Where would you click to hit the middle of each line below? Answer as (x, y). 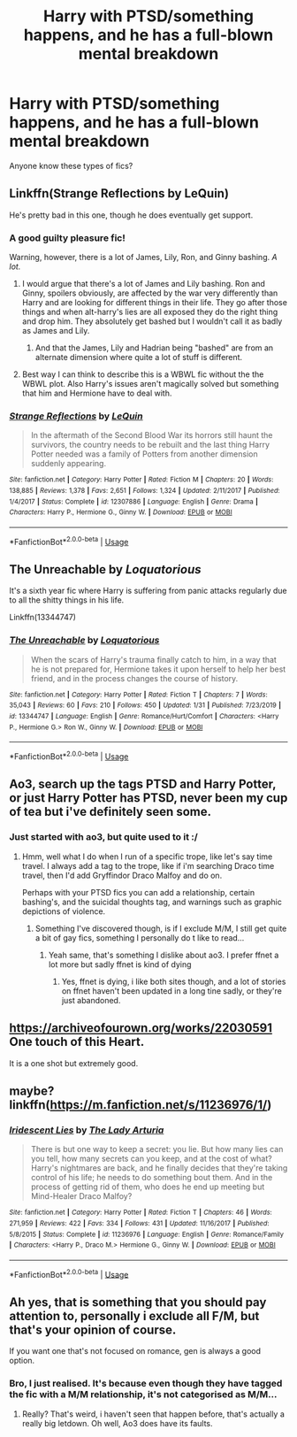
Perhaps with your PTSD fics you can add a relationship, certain (138, 892)
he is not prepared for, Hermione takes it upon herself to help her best (158, 669)
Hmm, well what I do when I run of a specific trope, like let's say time (147, 857)
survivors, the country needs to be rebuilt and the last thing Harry (150, 445)
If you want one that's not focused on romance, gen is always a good (135, 1351)
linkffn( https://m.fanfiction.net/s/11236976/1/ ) (141, 1105)
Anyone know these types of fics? (71, 165)
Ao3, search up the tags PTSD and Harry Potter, (143, 784)
